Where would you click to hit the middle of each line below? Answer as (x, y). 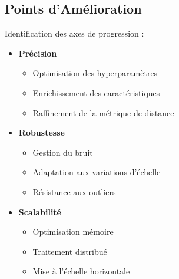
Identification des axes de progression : (74, 33)
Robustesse (42, 132)
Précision (38, 53)
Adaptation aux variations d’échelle (97, 172)
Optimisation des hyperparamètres (95, 73)
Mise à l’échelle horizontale (81, 271)
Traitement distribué (70, 251)
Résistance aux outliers (74, 191)
